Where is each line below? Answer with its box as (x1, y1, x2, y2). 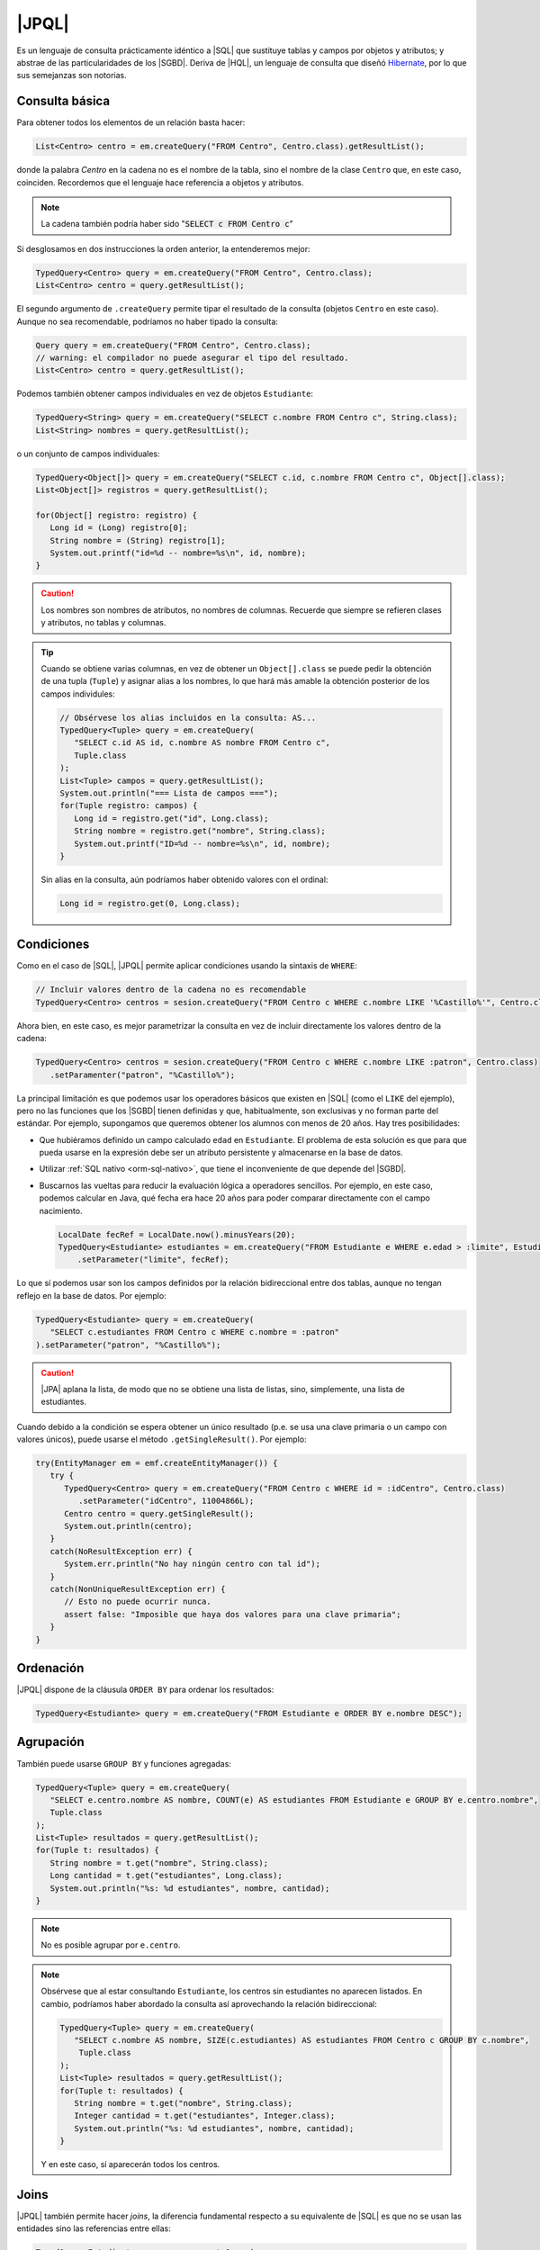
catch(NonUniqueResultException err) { (49, 1584, 226, 1594)
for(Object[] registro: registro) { (35, 509, 198, 520)
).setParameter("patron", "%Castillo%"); (35, 1339, 221, 1350)
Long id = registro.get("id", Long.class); (73, 813, 269, 823)
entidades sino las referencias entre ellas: (16, 2223, 171, 2234)
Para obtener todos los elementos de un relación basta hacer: (16, 117, 246, 128)
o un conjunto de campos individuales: (16, 448, 160, 459)
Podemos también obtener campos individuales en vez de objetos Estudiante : (16, 388, 314, 400)
